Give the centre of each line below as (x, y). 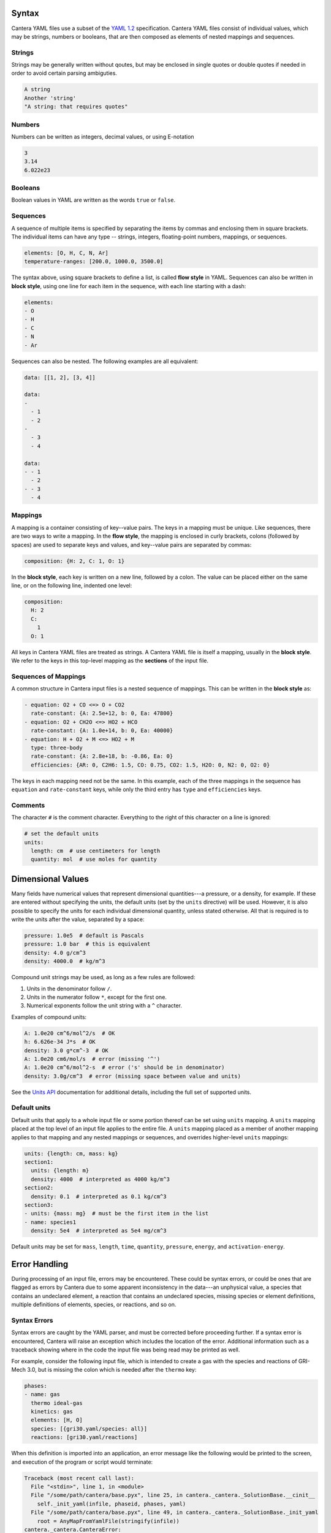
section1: (39, 1162)
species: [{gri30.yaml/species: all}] (89, 1428)
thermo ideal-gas (57, 1403)
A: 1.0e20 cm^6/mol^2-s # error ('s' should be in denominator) (124, 1068)
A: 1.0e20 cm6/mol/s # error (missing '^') (92, 1059)
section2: (39, 1188)
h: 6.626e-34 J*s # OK (60, 1042)
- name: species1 (50, 1222)
